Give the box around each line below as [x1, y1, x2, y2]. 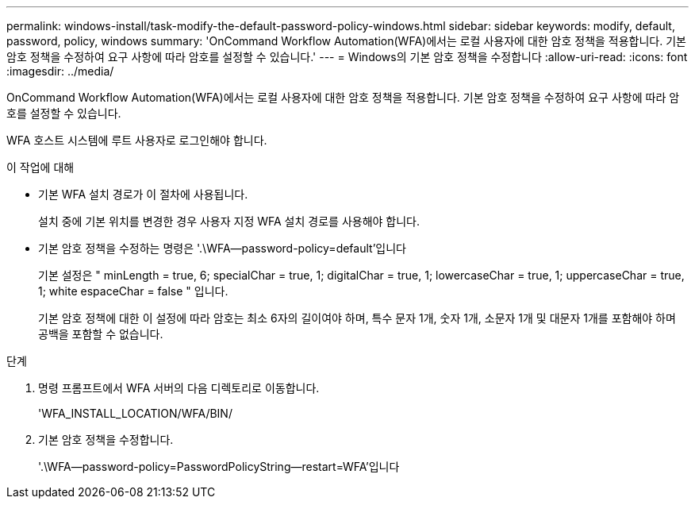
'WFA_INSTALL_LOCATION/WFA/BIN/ [38, 407, 232, 420]
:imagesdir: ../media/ [6, 64, 114, 78]
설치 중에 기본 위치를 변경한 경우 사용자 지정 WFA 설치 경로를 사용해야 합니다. [38, 214, 420, 228]
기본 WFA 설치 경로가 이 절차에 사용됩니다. [38, 187, 248, 201]
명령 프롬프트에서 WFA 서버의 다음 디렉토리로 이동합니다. [38, 381, 320, 395]
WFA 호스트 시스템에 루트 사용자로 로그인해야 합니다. [6, 133, 267, 147]
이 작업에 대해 [6, 160, 75, 174]
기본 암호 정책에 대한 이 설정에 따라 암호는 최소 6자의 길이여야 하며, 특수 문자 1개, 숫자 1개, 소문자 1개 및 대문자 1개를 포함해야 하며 [38, 311, 676, 325]
